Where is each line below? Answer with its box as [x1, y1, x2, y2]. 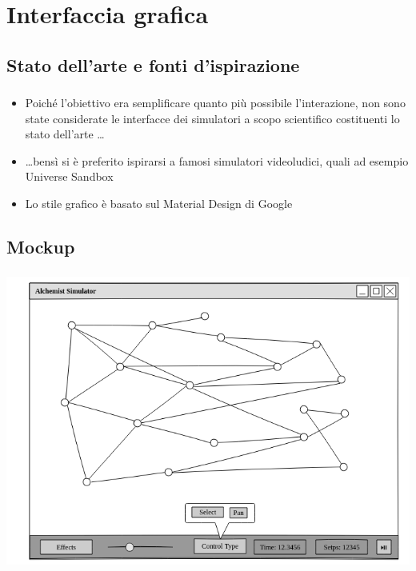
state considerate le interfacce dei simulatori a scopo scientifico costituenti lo [25, 110, 400, 126]
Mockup [6, 234, 75, 259]
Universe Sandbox [25, 168, 114, 185]
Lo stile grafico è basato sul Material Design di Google [25, 195, 293, 212]
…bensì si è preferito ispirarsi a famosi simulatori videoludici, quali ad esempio [25, 152, 409, 169]
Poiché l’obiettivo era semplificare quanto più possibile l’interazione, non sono [25, 94, 406, 111]
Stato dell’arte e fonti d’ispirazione [6, 52, 300, 77]
